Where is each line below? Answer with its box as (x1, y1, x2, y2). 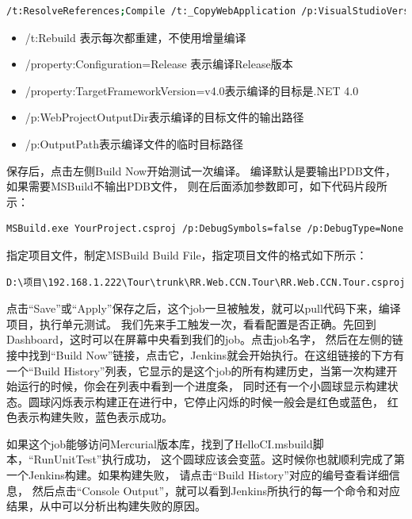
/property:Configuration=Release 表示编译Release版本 (25, 56, 293, 72)
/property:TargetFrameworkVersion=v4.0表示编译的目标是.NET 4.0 (25, 82, 359, 98)
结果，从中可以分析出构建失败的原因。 (6, 498, 206, 514)
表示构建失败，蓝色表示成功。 (17, 409, 173, 425)
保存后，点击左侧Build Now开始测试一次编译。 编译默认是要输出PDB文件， (6, 162, 396, 179)
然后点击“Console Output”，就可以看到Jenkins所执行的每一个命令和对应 (32, 482, 400, 498)
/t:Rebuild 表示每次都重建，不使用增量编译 (25, 29, 246, 45)
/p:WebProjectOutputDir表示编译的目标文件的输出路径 (25, 109, 304, 125)
